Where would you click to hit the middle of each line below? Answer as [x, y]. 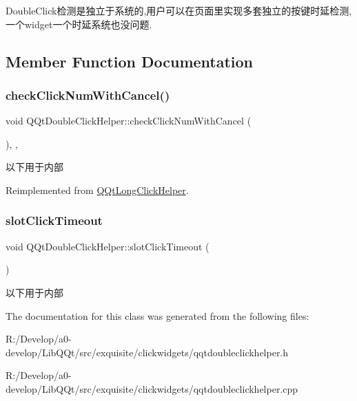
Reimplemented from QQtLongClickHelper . [97, 189]
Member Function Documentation [130, 61]
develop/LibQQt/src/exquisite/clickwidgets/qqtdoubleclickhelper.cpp [152, 388]
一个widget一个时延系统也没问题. [79, 24]
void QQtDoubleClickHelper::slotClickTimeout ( [108, 246]
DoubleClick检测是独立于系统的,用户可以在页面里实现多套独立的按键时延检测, [179, 10]
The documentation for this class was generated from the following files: [157, 315]
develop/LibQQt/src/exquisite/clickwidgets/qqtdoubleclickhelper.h [147, 352]
